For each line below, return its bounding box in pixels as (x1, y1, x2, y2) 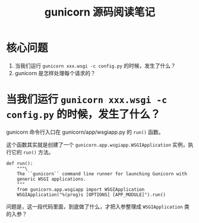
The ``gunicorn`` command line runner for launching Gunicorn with (17, 171, 187, 176)
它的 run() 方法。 (11, 148, 54, 156)
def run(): (6, 160, 33, 166)
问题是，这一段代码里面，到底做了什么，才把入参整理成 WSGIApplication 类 (6, 203, 190, 210)
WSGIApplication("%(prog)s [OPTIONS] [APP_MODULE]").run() (17, 191, 166, 197)
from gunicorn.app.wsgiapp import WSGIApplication (17, 186, 145, 193)
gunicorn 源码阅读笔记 (44, 5, 156, 19)
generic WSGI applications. (17, 176, 86, 182)
